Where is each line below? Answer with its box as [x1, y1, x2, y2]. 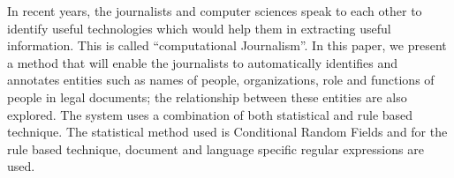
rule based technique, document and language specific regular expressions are [7, 139, 424, 158]
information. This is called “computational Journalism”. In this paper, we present [7, 36, 447, 55]
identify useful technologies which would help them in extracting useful [7, 19, 391, 37]
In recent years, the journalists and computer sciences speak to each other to [7, 2, 422, 19]
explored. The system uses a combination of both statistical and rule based [7, 105, 413, 123]
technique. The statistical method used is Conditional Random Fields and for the [7, 122, 448, 141]
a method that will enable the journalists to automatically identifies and [7, 53, 398, 71]
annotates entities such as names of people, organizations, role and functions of [7, 70, 435, 89]
